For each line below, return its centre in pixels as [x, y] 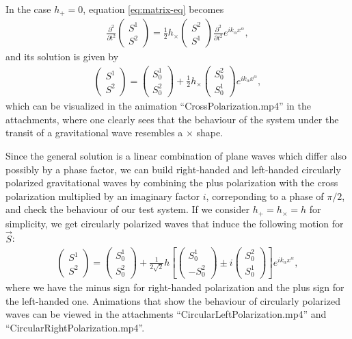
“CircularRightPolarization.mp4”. [75, 327]
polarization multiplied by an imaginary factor [103, 196]
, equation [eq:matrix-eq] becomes [153, 9]
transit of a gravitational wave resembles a [94, 133]
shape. [210, 133]
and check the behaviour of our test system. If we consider [127, 209]
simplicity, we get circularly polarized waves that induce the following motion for [175, 223]
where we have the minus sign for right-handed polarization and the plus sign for [175, 287]
